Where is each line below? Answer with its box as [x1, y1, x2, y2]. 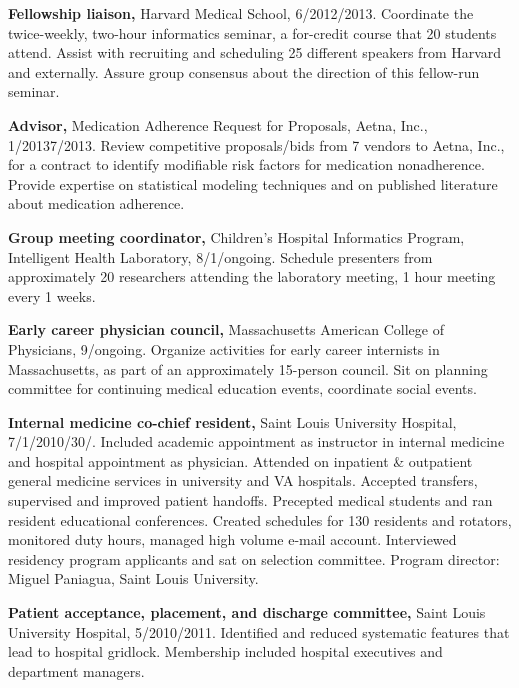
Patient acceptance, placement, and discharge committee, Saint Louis [8, 602, 486, 623]
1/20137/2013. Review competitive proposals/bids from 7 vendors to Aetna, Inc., [8, 134, 505, 155]
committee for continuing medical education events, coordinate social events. [8, 378, 477, 399]
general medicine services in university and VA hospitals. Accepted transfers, [8, 470, 478, 491]
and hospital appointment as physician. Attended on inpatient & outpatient [8, 450, 473, 471]
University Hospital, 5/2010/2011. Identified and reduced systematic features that [8, 621, 510, 642]
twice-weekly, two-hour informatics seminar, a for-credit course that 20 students [8, 22, 497, 43]
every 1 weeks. [8, 285, 96, 306]
